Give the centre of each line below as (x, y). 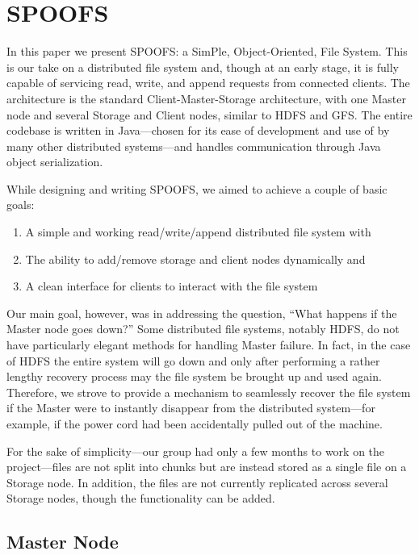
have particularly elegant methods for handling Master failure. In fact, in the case (209, 345)
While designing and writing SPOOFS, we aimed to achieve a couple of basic (197, 188)
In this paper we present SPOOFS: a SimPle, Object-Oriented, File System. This (207, 51)
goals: (21, 204)
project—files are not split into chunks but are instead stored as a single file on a (207, 467)
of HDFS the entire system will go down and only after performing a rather (193, 360)
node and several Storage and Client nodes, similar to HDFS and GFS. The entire (209, 114)
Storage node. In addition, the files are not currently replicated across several (197, 482)
